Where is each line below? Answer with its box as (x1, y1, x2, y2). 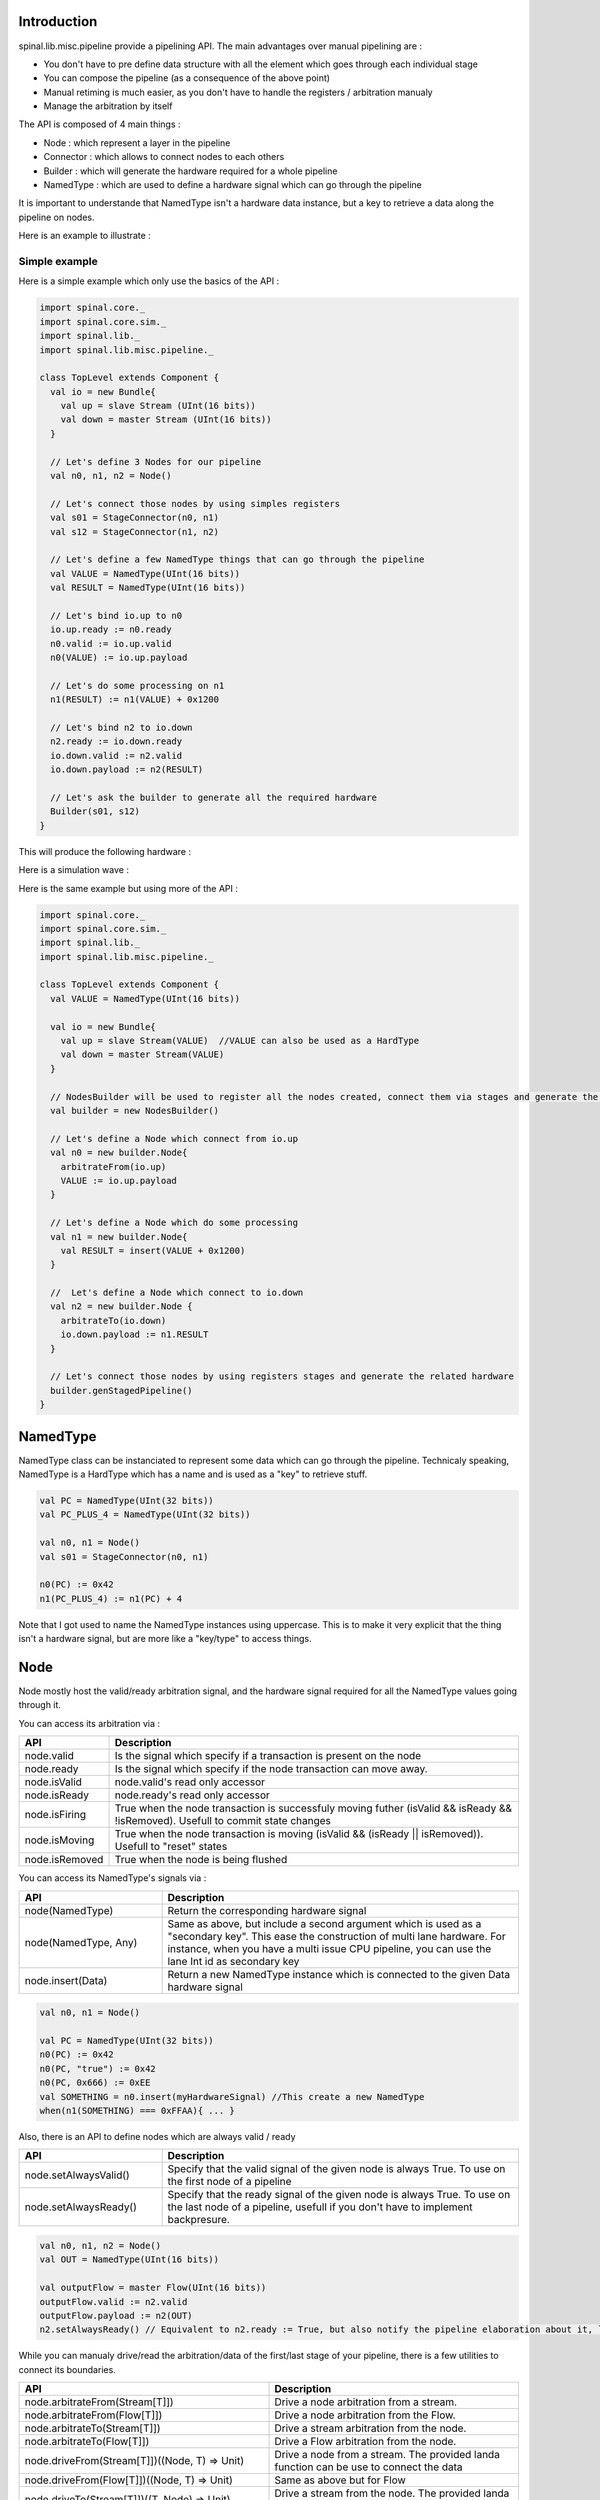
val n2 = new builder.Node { (50, 1301, 194, 1312)
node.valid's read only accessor (114, 1775, 265, 1789)
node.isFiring (24, 1808, 87, 1822)
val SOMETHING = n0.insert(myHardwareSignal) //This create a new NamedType (39, 2091, 425, 2102)
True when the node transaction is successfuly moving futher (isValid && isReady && (114, 1801, 513, 1815)
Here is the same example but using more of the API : (18, 882, 239, 894)
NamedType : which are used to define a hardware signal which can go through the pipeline (43, 179, 422, 191)
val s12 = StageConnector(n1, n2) (50, 526, 220, 537)
